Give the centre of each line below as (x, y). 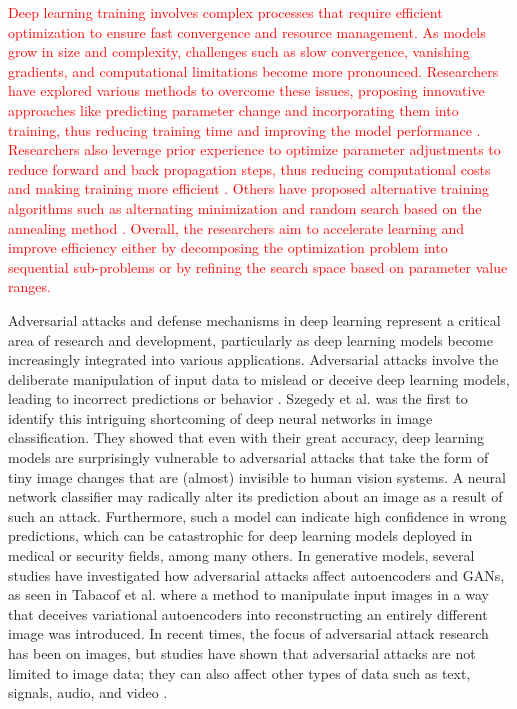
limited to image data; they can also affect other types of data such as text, (239, 672)
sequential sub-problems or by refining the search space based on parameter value (258, 266)
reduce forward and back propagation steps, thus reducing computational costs (249, 168)
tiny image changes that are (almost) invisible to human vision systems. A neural (257, 476)
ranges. (29, 286)
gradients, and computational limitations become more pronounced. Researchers (253, 70)
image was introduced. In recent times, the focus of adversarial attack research (248, 633)
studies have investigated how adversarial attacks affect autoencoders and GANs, (256, 574)
